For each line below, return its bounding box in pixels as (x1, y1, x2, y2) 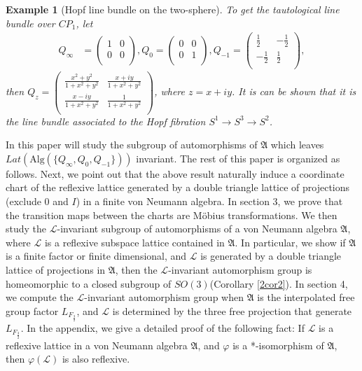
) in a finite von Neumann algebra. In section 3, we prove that (76, 194, 343, 209)
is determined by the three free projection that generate (112, 303, 352, 318)
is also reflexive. (62, 351, 130, 366)
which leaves (270, 137, 324, 152)
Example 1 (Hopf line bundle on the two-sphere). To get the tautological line (6, 2, 340, 16)
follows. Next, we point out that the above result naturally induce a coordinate (6, 166, 344, 181)
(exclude (6, 194, 41, 209)
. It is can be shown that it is (232, 84, 356, 99)
